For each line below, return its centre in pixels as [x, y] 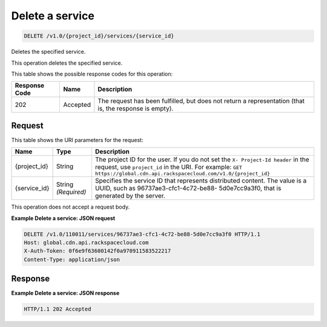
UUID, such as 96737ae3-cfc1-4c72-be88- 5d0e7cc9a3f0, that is [188, 189]
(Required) [71, 192]
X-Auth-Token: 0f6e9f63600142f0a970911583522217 [97, 251]
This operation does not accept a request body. [71, 207]
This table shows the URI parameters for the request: [77, 140]
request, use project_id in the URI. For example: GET [168, 167]
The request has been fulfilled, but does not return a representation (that [201, 101]
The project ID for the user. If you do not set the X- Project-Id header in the [202, 160]
